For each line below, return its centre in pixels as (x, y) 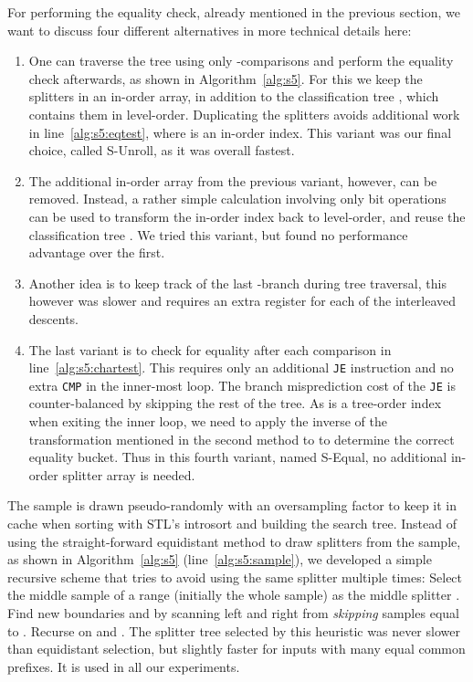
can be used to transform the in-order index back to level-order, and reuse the (247, 216)
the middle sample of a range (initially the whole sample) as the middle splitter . (234, 595)
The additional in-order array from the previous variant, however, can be (233, 180)
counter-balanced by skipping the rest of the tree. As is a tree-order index (235, 403)
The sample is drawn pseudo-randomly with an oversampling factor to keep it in (232, 505)
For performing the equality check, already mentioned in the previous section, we (234, 12)
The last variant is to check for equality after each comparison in (210, 349)
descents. (53, 318)
